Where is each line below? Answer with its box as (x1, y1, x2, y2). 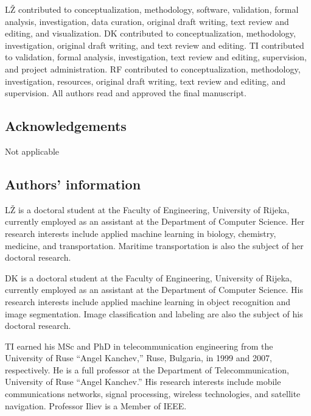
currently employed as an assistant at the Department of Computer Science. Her (5, 215, 305, 228)
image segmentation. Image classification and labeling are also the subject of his (5, 307, 303, 320)
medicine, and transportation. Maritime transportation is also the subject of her (5, 239, 304, 252)
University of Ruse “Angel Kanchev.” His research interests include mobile (5, 375, 281, 388)
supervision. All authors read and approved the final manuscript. (5, 86, 246, 99)
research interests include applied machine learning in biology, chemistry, (5, 227, 276, 239)
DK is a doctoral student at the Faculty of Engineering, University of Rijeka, (5, 271, 292, 284)
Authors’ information (5, 174, 141, 193)
